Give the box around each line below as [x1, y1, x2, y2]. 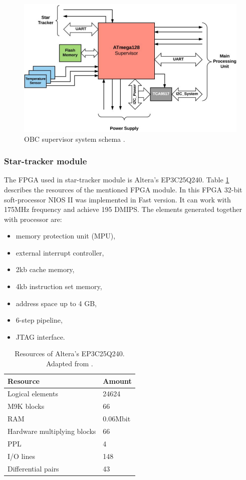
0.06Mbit [103, 413, 131, 424]
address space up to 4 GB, [16, 298, 97, 308]
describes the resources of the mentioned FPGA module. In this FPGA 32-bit [4, 184, 242, 194]
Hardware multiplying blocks [8, 426, 96, 436]
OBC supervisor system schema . [24, 133, 125, 144]
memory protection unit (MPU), [16, 230, 116, 241]
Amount [103, 375, 132, 386]
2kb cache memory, [16, 264, 75, 275]
